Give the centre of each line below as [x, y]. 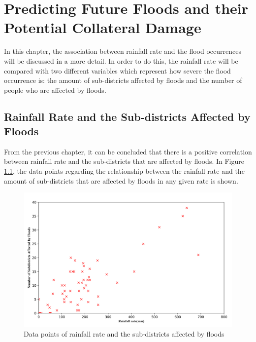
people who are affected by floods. [55, 90]
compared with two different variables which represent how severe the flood [117, 70]
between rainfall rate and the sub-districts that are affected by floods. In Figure [124, 161]
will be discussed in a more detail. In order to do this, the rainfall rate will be [121, 60]
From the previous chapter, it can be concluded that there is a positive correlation [128, 151]
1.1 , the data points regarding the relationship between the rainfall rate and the [124, 171]
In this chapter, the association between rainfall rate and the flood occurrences [123, 51]
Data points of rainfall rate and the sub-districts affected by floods [124, 334]
